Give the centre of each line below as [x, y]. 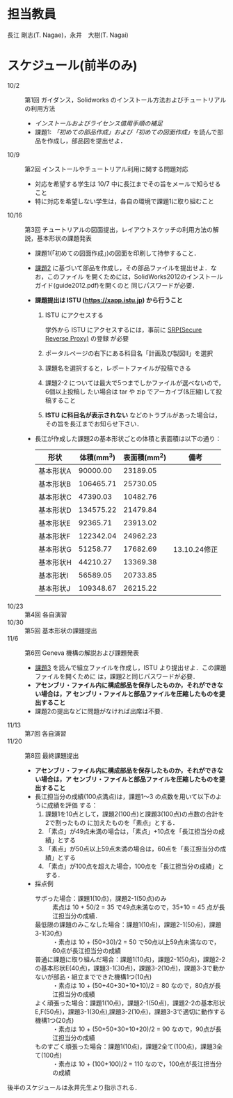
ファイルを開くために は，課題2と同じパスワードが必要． [117, 676]
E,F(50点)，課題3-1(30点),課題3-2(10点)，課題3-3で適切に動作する [130, 1012]
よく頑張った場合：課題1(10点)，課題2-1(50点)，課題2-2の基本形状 [130, 1003]
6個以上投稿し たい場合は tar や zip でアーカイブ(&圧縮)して [130, 392]
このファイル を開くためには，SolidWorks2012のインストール [135, 277]
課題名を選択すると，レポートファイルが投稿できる [118, 368]
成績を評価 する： [72, 805]
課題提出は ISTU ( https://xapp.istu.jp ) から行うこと [109, 300]
